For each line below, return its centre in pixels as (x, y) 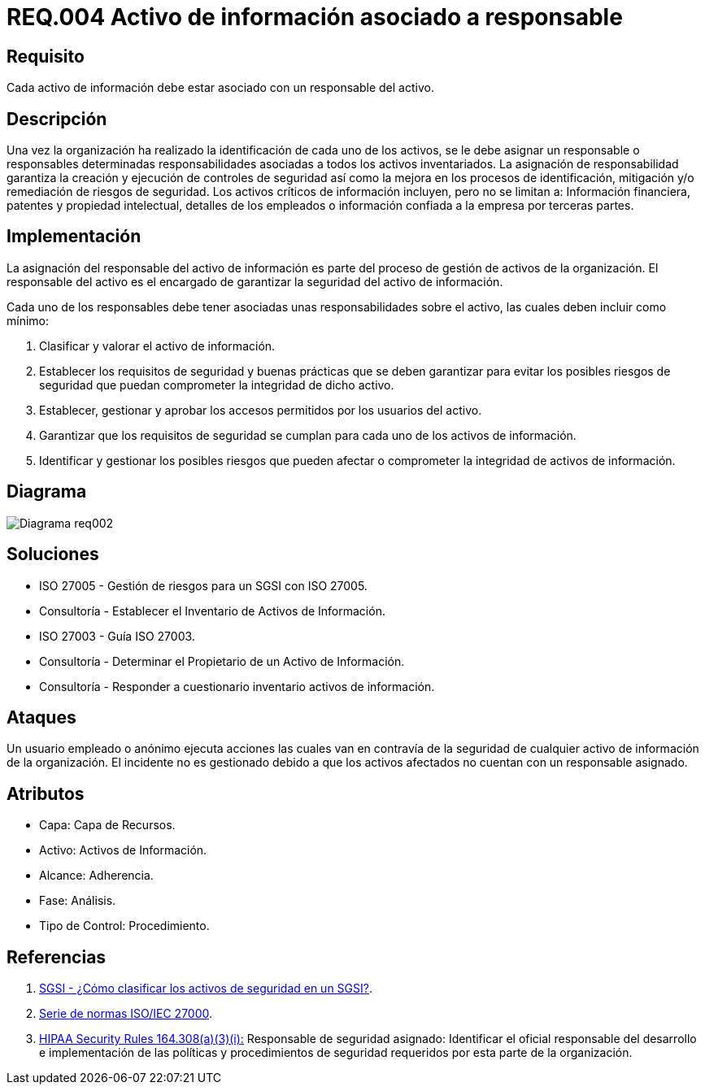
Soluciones (53, 554)
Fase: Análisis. (78, 901)
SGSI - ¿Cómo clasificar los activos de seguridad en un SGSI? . (206, 989)
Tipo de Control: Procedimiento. (124, 926)
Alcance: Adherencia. (96, 876)
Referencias (57, 957)
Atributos (46, 793)
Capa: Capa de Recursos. (107, 825)
